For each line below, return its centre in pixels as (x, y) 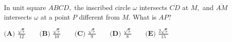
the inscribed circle (102, 7)
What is (144, 16)
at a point (55, 16)
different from (99, 16)
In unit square (25, 7)
